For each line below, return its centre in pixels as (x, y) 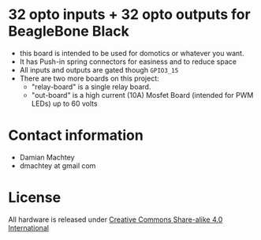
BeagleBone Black (69, 31)
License (35, 198)
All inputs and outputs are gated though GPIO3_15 (99, 69)
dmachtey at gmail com (58, 165)
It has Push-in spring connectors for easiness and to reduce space (128, 62)
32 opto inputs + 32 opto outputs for (129, 15)
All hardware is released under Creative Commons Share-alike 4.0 (116, 219)
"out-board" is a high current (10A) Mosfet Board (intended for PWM (142, 95)
